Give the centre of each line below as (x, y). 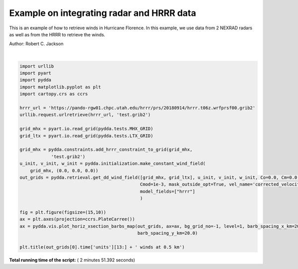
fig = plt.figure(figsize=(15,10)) (63, 212)
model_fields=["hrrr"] (168, 191)
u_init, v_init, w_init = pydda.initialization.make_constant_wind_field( (113, 164)
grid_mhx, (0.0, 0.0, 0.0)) (64, 171)
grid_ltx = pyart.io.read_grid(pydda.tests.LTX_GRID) (86, 136)
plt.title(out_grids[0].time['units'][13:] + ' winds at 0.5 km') (102, 247)
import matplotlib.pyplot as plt (60, 87)
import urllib (37, 66)
